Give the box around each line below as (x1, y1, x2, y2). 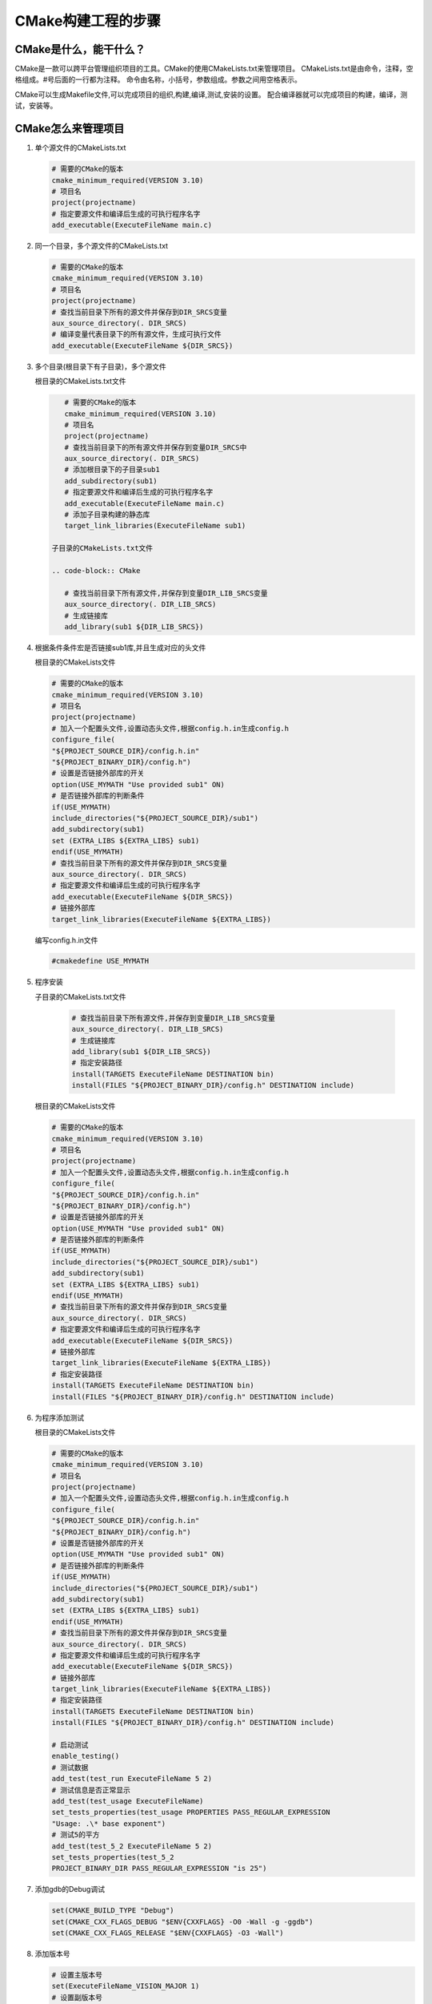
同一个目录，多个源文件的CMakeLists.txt (34, 241, 168, 251)
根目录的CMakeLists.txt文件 (34, 377, 126, 386)
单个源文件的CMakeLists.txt (34, 143, 126, 152)
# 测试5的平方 (51, 1830, 100, 1840)
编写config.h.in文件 (34, 935, 98, 945)
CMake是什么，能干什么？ (14, 42, 146, 56)
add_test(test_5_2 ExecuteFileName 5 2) (51, 1841, 212, 1851)
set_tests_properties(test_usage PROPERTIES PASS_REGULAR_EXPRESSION (51, 1808, 330, 1817)
